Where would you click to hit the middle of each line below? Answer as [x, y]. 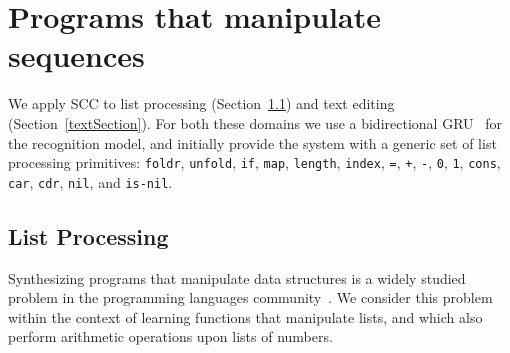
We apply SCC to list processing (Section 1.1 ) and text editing [201, 103]
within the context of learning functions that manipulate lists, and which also [245, 316]
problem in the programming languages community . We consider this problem [250, 297]
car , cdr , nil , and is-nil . [90, 181]
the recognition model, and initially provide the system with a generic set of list [252, 142]
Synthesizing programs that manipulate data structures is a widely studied [237, 277]
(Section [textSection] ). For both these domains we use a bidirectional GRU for [255, 122]
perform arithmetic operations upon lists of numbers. [170, 336]
